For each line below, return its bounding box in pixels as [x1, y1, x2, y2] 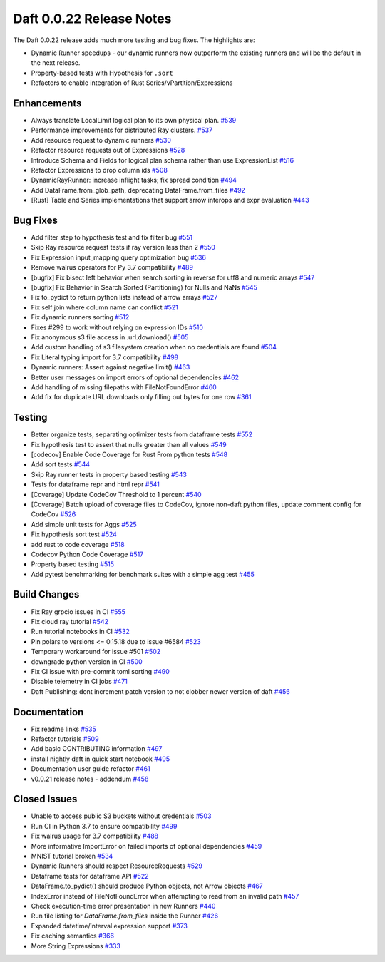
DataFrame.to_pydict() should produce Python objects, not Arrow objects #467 [31, 881, 263, 891]
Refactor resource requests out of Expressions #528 [31, 146, 185, 155]
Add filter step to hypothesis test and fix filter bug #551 [31, 233, 192, 242]
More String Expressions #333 [31, 941, 121, 950]
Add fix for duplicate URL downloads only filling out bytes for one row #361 [31, 393, 252, 401]
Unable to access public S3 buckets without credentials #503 [31, 812, 212, 820]
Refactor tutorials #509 [31, 735, 99, 743]
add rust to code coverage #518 [31, 540, 125, 548]
